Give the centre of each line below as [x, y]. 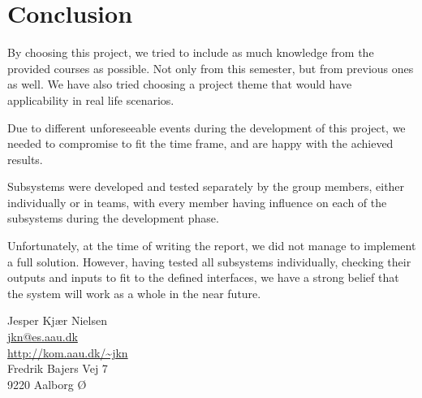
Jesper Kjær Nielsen [57, 320]
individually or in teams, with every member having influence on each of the [197, 202]
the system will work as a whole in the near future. [134, 293]
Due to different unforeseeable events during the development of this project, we [207, 127]
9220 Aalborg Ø [47, 384]
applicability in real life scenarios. [91, 99]
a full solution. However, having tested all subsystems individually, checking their [209, 261]
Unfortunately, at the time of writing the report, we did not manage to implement [212, 246]
